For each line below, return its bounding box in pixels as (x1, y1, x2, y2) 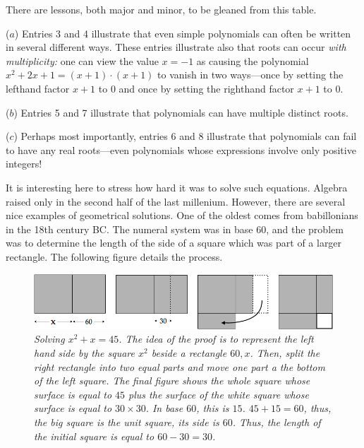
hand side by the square (34, 345, 135, 360)
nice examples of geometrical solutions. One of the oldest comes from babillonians (6, 208, 358, 223)
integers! (6, 156, 42, 171)
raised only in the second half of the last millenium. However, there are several (6, 194, 346, 208)
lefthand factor (6, 81, 70, 95)
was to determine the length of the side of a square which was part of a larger (6, 235, 342, 250)
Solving (34, 331, 65, 346)
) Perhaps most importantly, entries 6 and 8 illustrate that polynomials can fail (13, 129, 357, 143)
